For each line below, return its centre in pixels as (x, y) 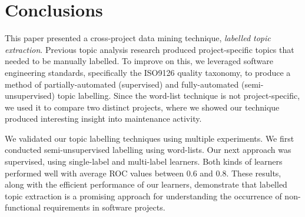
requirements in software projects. (104, 207)
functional (23, 207)
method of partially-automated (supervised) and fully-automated (122, 84)
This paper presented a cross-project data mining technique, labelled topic (138, 38)
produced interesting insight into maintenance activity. (103, 118)
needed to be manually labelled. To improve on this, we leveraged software (139, 61)
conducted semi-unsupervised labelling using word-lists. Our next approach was (148, 150)
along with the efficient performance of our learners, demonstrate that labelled (146, 184)
